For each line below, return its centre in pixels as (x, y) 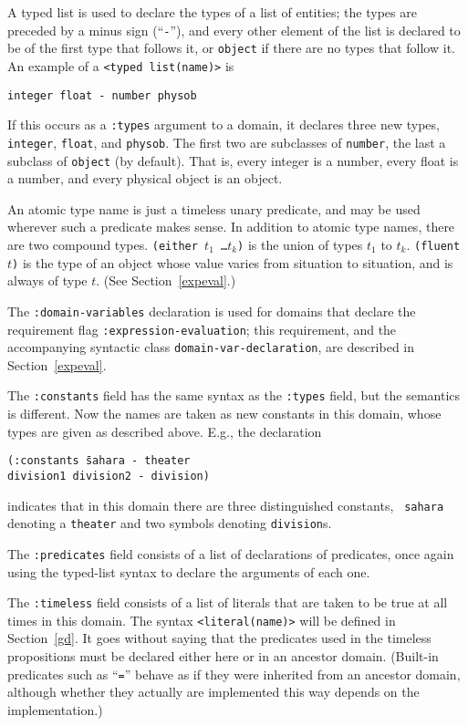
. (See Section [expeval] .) (166, 280)
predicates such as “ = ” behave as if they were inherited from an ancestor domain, (234, 674)
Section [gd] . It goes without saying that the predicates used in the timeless (219, 638)
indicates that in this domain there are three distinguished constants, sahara (226, 505)
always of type (47, 280)
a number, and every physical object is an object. (145, 178)
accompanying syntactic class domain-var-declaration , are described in (211, 347)
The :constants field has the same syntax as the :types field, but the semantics (234, 395)
